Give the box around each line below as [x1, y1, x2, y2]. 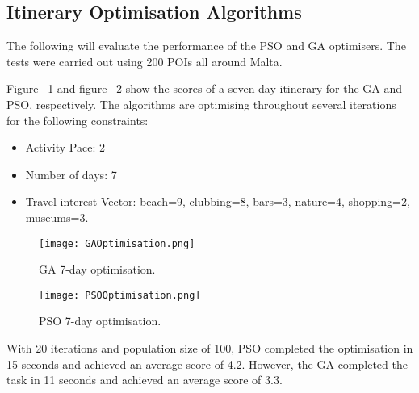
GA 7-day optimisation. [39, 261, 156, 278]
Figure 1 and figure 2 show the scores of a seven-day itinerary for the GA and [6, 80, 403, 97]
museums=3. [25, 208, 89, 225]
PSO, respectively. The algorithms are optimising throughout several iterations [6, 95, 396, 112]
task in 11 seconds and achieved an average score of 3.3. [6, 371, 283, 388]
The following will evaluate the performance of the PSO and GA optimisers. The [6, 37, 406, 54]
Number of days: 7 [25, 165, 117, 182]
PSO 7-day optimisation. [39, 312, 161, 329]
